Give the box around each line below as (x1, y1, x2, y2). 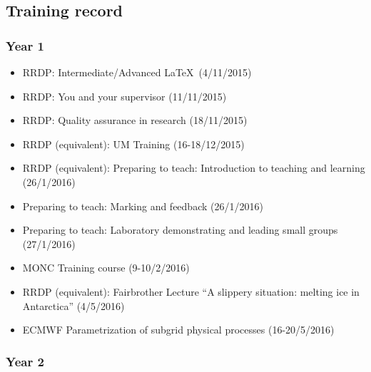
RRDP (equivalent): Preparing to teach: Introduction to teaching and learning (22, 160, 365, 175)
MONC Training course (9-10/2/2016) (22, 260, 190, 275)
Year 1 (6, 36, 44, 54)
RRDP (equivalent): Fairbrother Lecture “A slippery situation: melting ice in (22, 284, 360, 299)
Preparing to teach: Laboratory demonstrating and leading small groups (22, 222, 338, 237)
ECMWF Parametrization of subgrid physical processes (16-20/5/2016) (22, 322, 335, 337)
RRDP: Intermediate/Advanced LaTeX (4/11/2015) (22, 65, 252, 79)
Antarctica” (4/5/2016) (22, 298, 125, 313)
